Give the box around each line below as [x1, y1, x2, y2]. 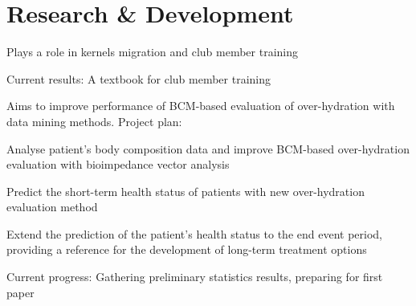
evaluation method [6, 198, 98, 215]
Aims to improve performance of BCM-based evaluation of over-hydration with [6, 97, 395, 114]
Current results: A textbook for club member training [6, 70, 271, 87]
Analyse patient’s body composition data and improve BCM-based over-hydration [6, 140, 410, 157]
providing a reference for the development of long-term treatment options [6, 241, 367, 258]
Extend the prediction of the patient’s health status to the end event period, [6, 225, 382, 242]
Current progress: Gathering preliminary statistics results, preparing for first [6, 268, 383, 285]
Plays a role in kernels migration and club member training [6, 43, 299, 60]
